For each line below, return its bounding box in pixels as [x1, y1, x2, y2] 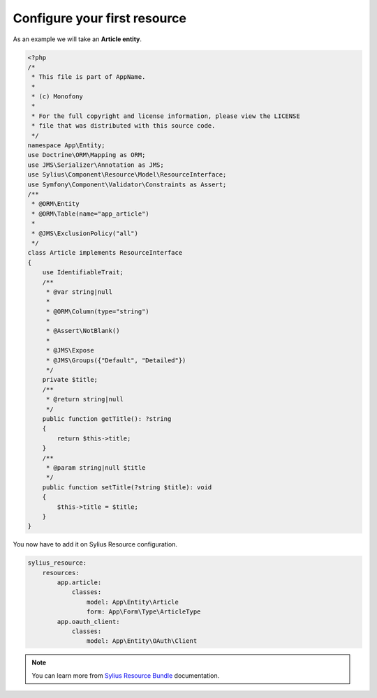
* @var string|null [45, 288, 113, 296]
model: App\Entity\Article [86, 597, 179, 606]
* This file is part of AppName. [31, 73, 146, 81]
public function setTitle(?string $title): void [42, 483, 212, 491]
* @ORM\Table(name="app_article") [31, 209, 149, 218]
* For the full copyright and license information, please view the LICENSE [31, 112, 300, 120]
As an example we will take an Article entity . [13, 35, 142, 43]
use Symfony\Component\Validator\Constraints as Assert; [27, 180, 227, 188]
